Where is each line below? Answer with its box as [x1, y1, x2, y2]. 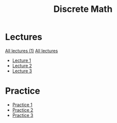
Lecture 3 [12, 68, 32, 74]
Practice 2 [12, 107, 34, 113]
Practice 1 [12, 102, 33, 108]
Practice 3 [12, 112, 34, 118]
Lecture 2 [12, 62, 32, 68]
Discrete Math [53, 3, 113, 15]
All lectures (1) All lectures [5, 48, 58, 54]
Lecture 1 [12, 57, 31, 63]
